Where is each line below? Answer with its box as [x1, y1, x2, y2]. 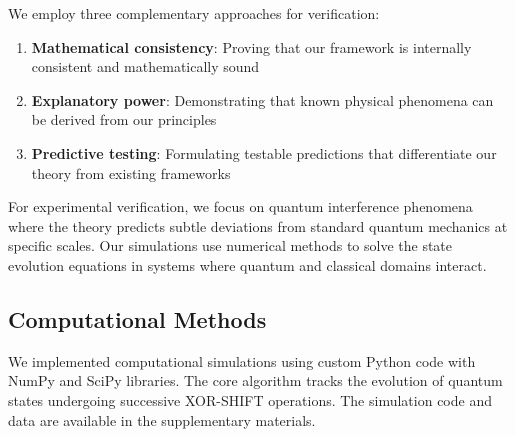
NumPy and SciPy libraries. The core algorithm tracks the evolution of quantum [8, 370, 503, 391]
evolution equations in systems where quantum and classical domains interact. [8, 254, 487, 275]
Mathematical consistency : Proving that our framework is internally [31, 36, 472, 57]
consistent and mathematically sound [31, 56, 260, 77]
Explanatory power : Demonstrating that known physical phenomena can [31, 89, 494, 110]
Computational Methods [8, 303, 267, 334]
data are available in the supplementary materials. [8, 409, 316, 430]
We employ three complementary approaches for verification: [8, 3, 380, 23]
